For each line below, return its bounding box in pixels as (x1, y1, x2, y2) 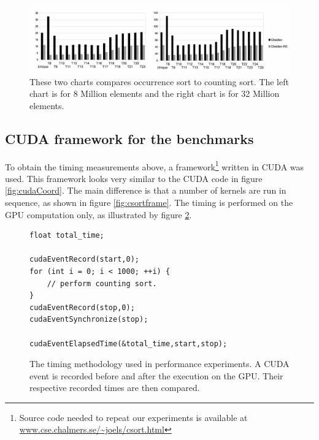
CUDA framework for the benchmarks (5, 129, 254, 148)
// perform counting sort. (47, 279, 157, 288)
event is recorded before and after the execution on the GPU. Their (29, 369, 283, 382)
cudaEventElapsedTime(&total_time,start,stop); (29, 339, 228, 348)
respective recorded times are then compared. (29, 381, 200, 394)
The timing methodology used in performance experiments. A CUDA (29, 357, 290, 370)
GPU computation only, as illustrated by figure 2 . (5, 208, 192, 221)
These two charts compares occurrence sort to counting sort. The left (29, 75, 289, 88)
